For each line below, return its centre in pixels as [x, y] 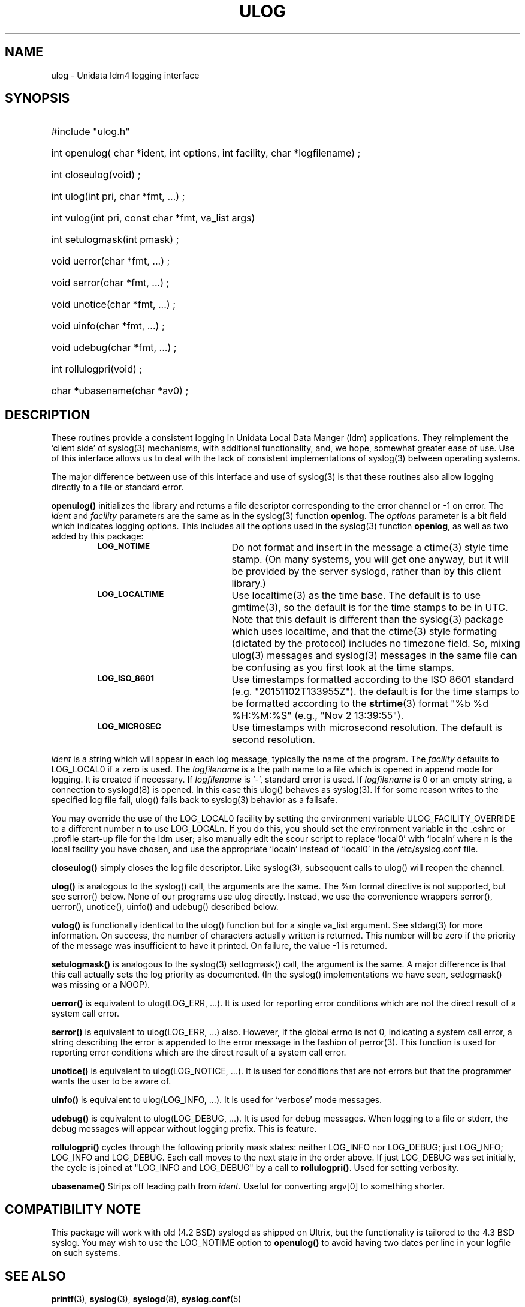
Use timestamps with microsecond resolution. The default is [367, 728]
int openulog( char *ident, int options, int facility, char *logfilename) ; [206, 153]
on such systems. [86, 1253]
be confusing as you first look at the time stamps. [343, 668]
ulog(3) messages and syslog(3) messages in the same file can [374, 656]
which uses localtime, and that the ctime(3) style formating [364, 632]
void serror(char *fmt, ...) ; [110, 283]
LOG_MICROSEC [129, 726]
